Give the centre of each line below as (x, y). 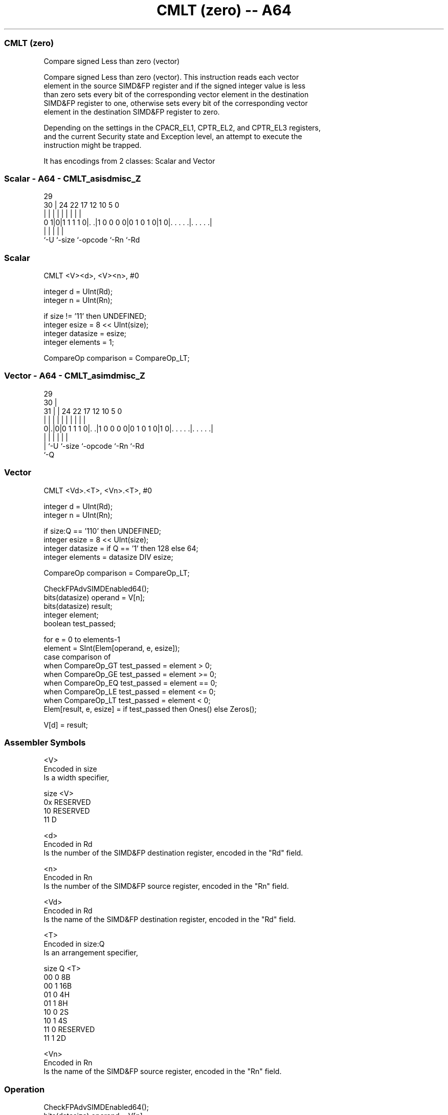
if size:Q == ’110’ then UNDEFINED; (102, 531)
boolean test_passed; (80, 623)
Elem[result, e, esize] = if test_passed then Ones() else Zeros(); (150, 709)
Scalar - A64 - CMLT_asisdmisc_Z (73, 178)
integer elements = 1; (79, 342)
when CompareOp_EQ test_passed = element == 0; (130, 683)
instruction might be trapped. (93, 145)
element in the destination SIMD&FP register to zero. (132, 112)
